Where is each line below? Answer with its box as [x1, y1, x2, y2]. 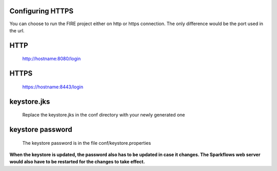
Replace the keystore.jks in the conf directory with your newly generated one [22, 112, 185, 118]
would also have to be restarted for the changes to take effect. [9, 159, 145, 165]
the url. [9, 27, 25, 33]
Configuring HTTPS [9, 7, 74, 15]
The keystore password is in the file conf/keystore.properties [22, 140, 151, 146]
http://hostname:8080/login [22, 55, 81, 62]
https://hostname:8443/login [22, 84, 84, 90]
